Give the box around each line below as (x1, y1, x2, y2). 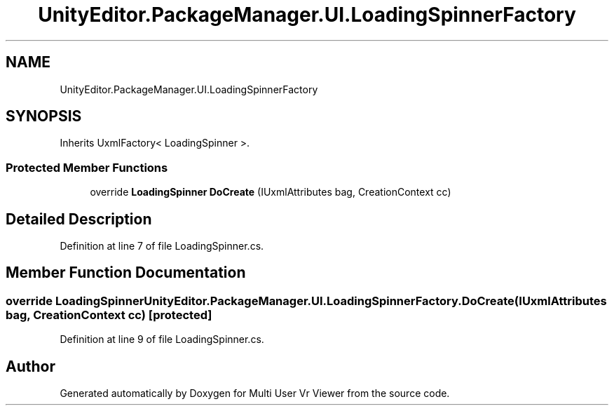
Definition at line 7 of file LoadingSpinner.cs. (60, 240, 264, 252)
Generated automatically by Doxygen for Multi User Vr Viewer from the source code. (60, 387, 450, 400)
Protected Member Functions (6, 160, 168, 175)
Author (6, 357, 55, 375)
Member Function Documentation (6, 264, 246, 282)
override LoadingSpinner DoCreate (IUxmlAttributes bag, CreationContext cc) (90, 186, 451, 198)
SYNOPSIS (6, 107, 82, 126)
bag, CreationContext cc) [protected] (6, 307, 212, 322)
